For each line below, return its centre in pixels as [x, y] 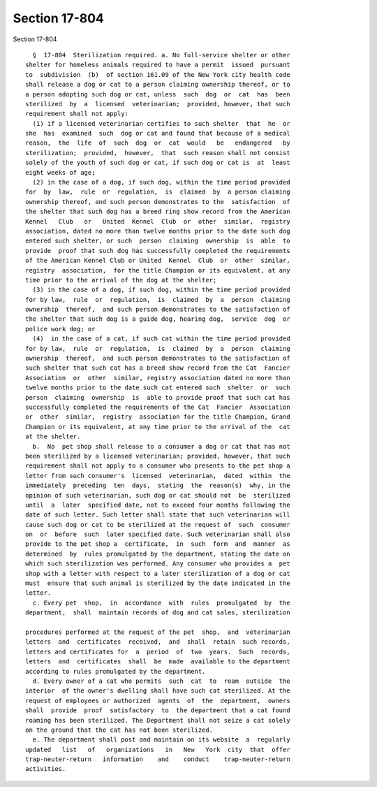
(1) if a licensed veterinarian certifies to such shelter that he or [161, 123]
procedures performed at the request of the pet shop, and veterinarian [158, 632]
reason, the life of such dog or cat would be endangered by [158, 143]
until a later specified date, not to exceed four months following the [158, 505]
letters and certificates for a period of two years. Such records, [158, 651]
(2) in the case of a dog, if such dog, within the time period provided [161, 182]
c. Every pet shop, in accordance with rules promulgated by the [161, 602]
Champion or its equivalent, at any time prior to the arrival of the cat [158, 427]
